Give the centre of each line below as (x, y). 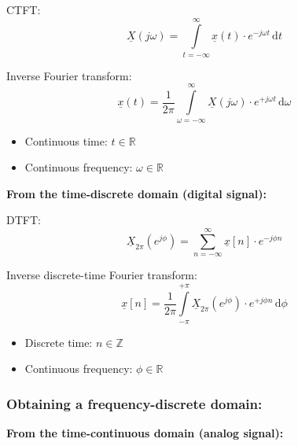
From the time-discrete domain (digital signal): (136, 193)
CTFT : (24, 9)
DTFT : (24, 220)
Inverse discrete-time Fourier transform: (102, 275)
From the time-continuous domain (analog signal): (145, 433)
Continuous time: (66, 140)
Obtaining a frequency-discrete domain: (134, 403)
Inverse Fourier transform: (69, 75)
